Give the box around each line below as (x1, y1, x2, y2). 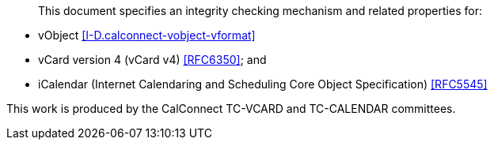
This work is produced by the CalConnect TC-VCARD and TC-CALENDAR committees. (6, 102, 456, 115)
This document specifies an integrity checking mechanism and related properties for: (38, 4, 482, 17)
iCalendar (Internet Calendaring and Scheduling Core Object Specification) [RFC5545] (38, 77, 488, 91)
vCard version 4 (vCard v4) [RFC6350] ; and (38, 53, 267, 66)
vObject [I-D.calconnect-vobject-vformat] (38, 28, 256, 42)
